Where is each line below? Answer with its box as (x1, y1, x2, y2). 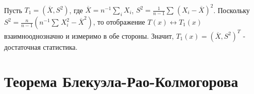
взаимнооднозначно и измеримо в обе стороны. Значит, (4, 30, 174, 41)
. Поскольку (213, 5, 250, 15)
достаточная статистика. (4, 41, 78, 52)
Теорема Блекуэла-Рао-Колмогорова (4, 71, 238, 91)
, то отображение (93, 17, 145, 27)
